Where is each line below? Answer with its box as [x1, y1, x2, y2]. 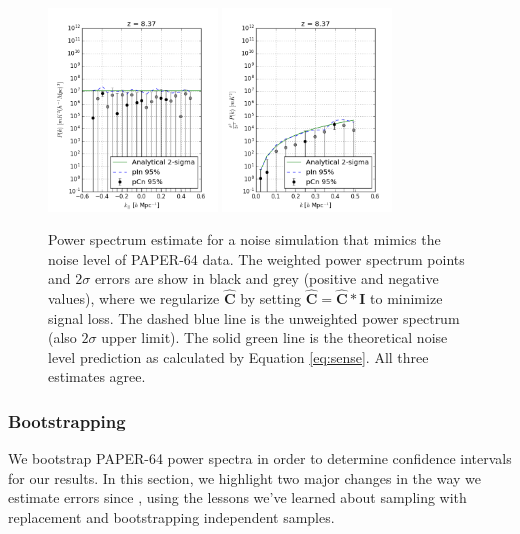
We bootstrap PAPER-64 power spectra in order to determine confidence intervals [8, 448, 512, 469]
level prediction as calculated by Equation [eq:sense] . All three [48, 346, 429, 367]
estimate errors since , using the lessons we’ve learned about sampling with [8, 487, 467, 508]
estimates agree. [48, 366, 146, 387]
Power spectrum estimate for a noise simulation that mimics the [48, 229, 441, 250]
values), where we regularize [48, 288, 220, 309]
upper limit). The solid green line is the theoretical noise [101, 327, 448, 348]
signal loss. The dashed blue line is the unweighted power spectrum [48, 307, 460, 328]
